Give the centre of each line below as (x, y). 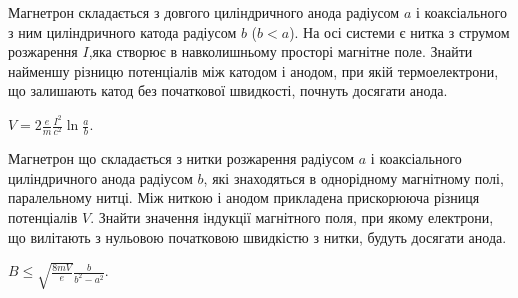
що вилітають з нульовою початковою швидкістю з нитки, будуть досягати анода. (257, 236)
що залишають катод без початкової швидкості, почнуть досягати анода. (228, 90)
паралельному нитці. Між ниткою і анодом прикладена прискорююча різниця (244, 197)
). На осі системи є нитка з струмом (399, 31)
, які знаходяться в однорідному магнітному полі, (353, 177)
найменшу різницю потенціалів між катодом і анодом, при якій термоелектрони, (253, 70)
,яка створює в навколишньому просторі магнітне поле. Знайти (280, 51)
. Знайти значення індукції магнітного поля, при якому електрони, (292, 216)
